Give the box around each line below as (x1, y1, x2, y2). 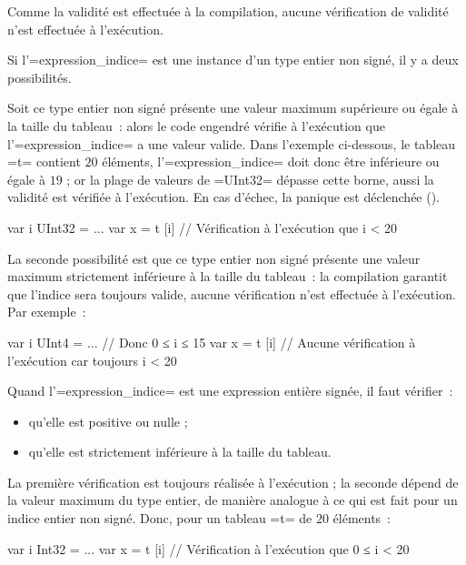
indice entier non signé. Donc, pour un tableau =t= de (7, 509, 312, 528)
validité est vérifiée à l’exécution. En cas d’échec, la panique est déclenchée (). (7, 187, 441, 207)
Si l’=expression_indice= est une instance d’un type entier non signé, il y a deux (7, 50, 459, 69)
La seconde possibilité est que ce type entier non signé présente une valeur (7, 248, 421, 267)
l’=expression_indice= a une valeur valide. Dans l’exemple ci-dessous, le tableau (7, 134, 456, 153)
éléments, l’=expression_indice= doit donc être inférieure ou (102, 152, 440, 171)
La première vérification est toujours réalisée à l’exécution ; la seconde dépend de (7, 472, 459, 491)
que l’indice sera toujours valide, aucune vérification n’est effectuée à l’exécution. (7, 284, 456, 303)
